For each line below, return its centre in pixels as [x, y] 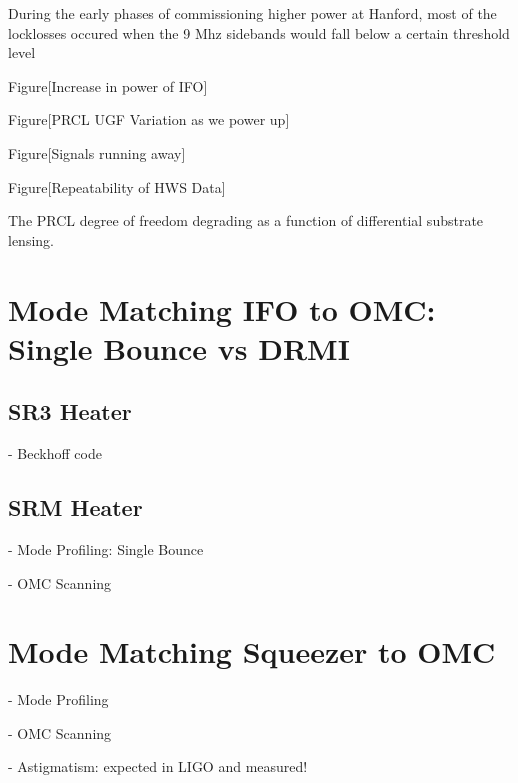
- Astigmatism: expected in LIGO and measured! [158, 766]
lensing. [31, 239]
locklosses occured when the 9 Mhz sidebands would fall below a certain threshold [259, 32]
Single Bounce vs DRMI [179, 347]
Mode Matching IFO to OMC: [222, 308]
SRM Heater [75, 507]
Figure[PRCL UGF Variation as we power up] [149, 119]
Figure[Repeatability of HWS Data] [117, 186]
